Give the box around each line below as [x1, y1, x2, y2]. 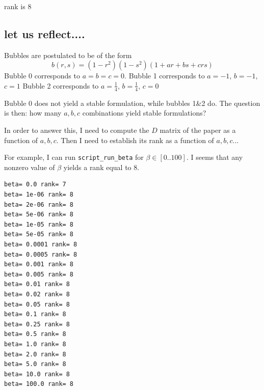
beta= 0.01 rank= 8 [4, 281, 70, 288]
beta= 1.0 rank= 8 [4, 340, 66, 348]
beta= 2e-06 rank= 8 [4, 201, 74, 208]
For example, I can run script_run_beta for [4, 152, 144, 162]
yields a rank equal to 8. [63, 161, 140, 172]
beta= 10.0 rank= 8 [4, 370, 70, 378]
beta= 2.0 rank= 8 [4, 350, 66, 358]
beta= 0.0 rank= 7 [4, 181, 66, 188]
